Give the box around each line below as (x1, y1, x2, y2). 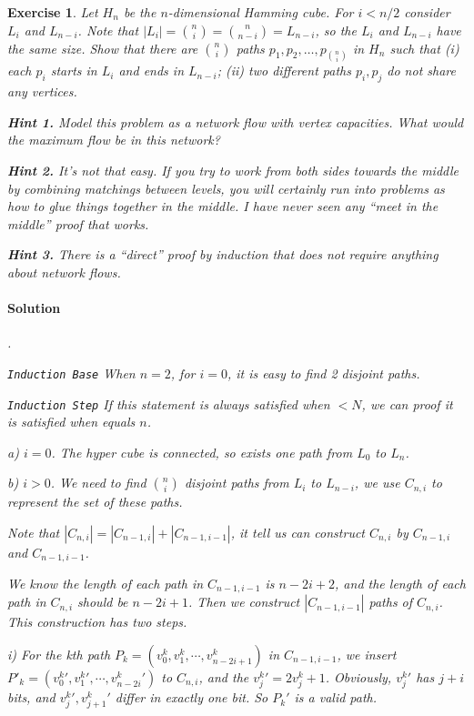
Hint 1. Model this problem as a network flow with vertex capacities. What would (7, 112, 464, 131)
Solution (7, 298, 61, 318)
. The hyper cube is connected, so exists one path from (51, 442, 353, 461)
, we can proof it (361, 394, 453, 413)
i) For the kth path (7, 645, 111, 664)
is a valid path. (294, 688, 378, 707)
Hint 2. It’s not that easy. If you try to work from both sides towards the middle (7, 161, 459, 180)
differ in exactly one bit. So (115, 688, 268, 707)
